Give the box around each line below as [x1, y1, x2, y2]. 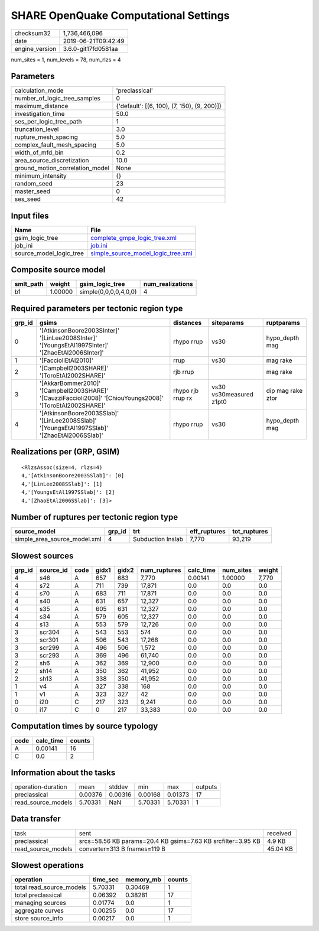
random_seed [14, 180, 53, 188]
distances [173, 319, 202, 327]
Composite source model [11, 265, 106, 275]
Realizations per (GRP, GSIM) [11, 447, 120, 457]
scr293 [39, 652, 60, 659]
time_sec [92, 875, 119, 884]
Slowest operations [11, 860, 84, 870]
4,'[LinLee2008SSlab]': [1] [21, 480, 103, 487]
